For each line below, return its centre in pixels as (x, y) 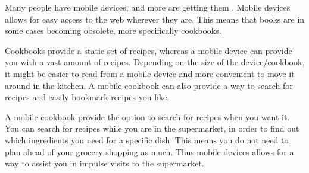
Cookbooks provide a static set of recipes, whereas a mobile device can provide (149, 50)
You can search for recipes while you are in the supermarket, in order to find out (152, 128)
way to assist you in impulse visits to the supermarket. (104, 163)
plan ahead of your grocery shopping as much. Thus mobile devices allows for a (149, 151)
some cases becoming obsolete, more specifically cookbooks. (113, 31)
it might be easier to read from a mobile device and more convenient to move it (150, 73)
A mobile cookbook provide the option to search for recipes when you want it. (147, 116)
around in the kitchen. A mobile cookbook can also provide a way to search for (149, 85)
